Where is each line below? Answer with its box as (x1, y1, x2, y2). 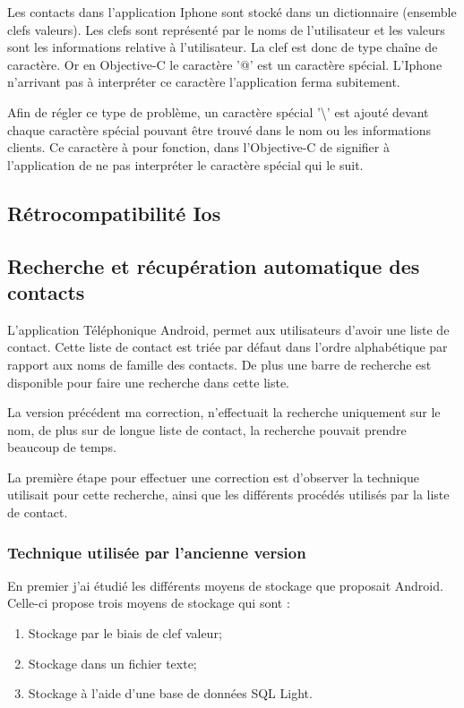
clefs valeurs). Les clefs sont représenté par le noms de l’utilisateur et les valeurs (7, 20, 445, 38)
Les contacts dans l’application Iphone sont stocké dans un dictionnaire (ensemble (7, 3, 457, 21)
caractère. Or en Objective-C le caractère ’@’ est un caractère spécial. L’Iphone (7, 55, 443, 73)
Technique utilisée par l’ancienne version (7, 541, 306, 563)
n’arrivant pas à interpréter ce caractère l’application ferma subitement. (7, 73, 400, 91)
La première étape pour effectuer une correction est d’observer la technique (7, 467, 419, 486)
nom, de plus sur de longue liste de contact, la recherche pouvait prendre (7, 420, 407, 439)
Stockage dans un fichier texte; (28, 653, 197, 672)
